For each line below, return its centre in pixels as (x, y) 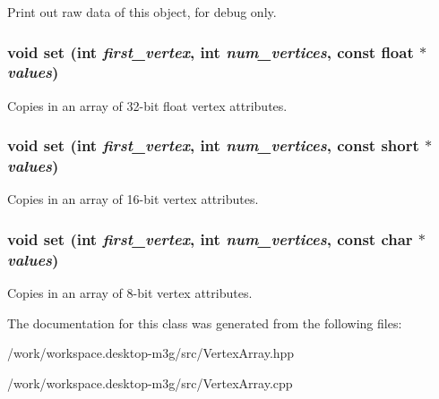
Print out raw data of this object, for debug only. (142, 12)
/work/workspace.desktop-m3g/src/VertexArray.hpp (151, 353)
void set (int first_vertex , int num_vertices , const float (211, 51)
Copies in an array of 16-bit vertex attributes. (133, 199)
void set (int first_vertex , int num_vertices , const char (210, 238)
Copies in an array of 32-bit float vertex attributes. (147, 105)
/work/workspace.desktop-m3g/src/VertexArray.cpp (150, 382)
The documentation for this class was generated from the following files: (205, 323)
